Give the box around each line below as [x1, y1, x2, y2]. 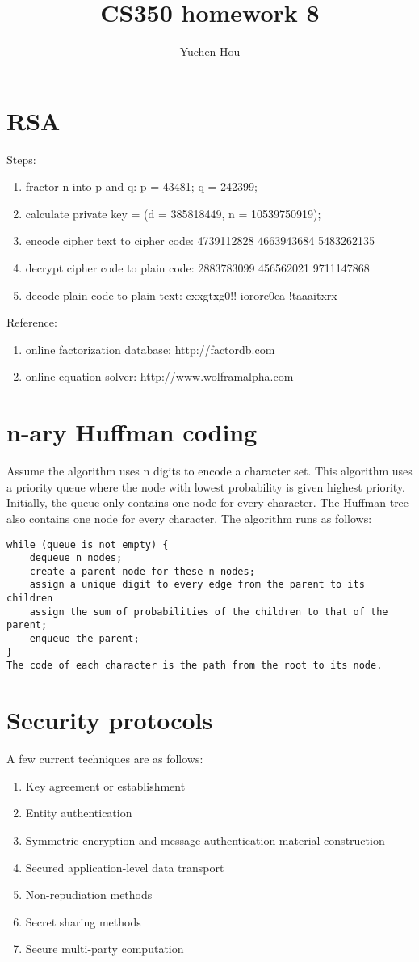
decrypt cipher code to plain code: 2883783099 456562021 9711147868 [25, 259, 370, 276]
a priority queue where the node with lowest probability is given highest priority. [6, 478, 406, 495]
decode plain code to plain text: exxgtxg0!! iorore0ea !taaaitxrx [25, 286, 337, 303]
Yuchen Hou [179, 43, 241, 60]
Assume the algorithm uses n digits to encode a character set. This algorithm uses [6, 462, 413, 479]
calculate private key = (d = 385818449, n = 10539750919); [25, 205, 321, 222]
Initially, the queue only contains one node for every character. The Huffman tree [6, 494, 409, 511]
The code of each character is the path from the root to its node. [6, 660, 383, 672]
